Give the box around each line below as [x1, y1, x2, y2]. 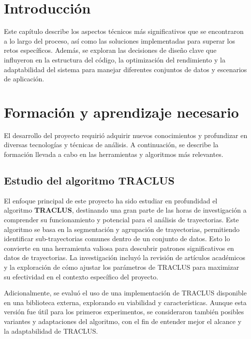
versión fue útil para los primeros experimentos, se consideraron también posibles [4, 307, 244, 317]
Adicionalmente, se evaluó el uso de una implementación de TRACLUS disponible [4, 288, 247, 298]
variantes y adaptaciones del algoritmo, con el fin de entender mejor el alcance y [4, 316, 242, 326]
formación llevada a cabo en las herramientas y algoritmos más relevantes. [4, 149, 223, 159]
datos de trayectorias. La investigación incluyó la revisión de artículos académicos [4, 252, 245, 262]
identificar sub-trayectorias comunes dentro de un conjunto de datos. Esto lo [4, 233, 230, 244]
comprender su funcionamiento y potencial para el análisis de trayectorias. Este [4, 214, 239, 224]
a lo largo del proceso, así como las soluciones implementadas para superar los [4, 35, 235, 46]
